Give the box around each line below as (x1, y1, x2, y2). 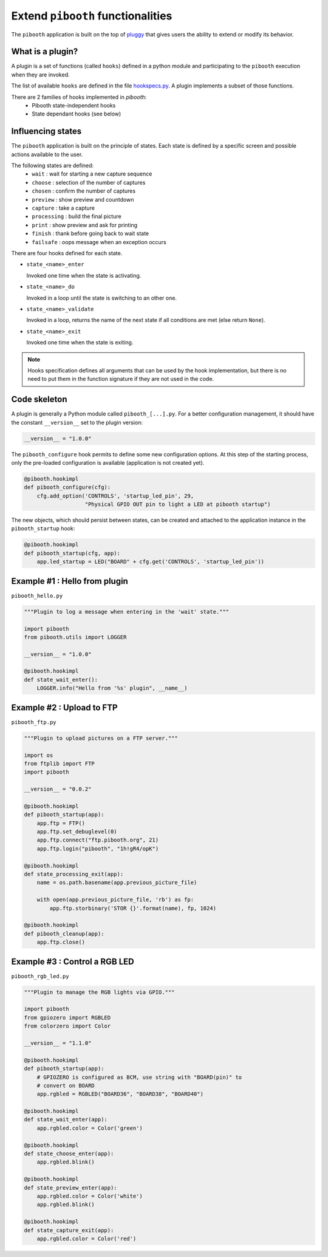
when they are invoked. (11, 70, 70, 78)
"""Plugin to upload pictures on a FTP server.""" (24, 735, 179, 741)
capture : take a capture (32, 204, 95, 212)
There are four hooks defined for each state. (11, 250, 123, 256)
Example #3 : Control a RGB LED (11, 956, 134, 967)
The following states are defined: (11, 162, 94, 170)
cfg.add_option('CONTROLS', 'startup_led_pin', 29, (36, 492, 194, 499)
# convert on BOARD (36, 1082, 95, 1089)
